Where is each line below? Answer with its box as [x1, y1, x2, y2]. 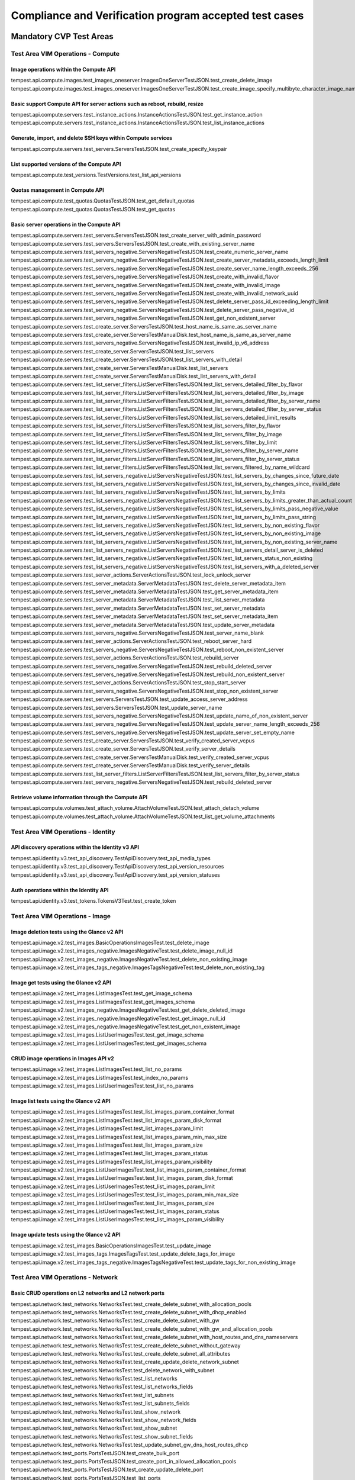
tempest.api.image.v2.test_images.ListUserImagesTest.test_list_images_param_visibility [11, 1216, 224, 1223]
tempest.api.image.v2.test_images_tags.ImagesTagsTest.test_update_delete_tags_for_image [11, 1250, 235, 1257]
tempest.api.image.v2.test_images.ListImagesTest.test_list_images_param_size [11, 1141, 204, 1148]
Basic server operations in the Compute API [11, 221, 121, 228]
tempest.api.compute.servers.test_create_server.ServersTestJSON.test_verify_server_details [11, 745, 236, 752]
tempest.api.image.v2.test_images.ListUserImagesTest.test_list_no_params [11, 1082, 194, 1089]
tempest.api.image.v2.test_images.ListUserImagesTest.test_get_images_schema [11, 1040, 207, 1047]
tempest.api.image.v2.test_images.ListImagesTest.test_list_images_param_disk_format [11, 1117, 222, 1124]
